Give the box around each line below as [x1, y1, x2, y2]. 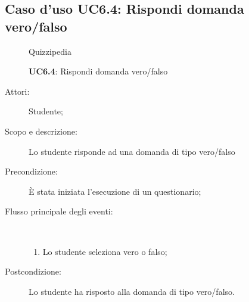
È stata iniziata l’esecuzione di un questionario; [29, 185, 201, 197]
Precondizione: [5, 165, 58, 178]
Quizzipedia [29, 45, 71, 57]
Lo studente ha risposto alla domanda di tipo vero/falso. [29, 285, 235, 297]
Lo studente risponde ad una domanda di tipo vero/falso [29, 145, 235, 157]
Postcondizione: [5, 265, 61, 278]
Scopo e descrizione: [5, 124, 77, 137]
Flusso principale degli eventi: [5, 205, 113, 217]
